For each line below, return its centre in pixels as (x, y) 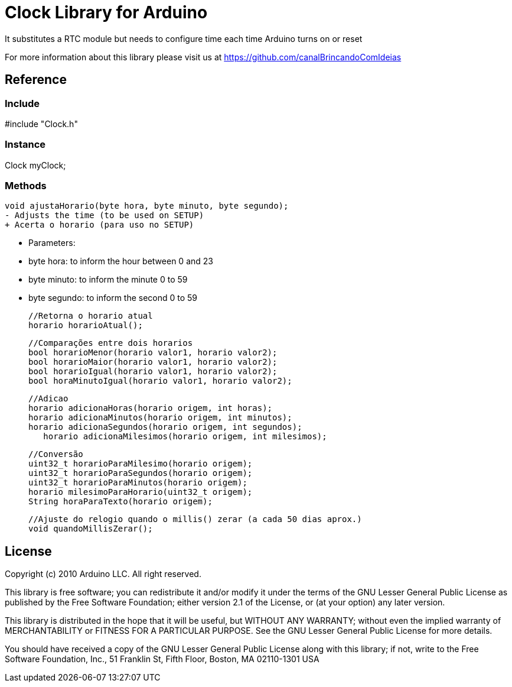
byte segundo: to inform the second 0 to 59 (113, 298)
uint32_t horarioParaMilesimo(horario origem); (141, 464)
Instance (25, 145)
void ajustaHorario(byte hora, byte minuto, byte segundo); (147, 206)
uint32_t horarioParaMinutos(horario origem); (138, 483)
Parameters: (52, 243)
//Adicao (48, 399)
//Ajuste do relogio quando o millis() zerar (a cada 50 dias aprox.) (195, 519)
